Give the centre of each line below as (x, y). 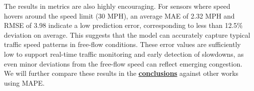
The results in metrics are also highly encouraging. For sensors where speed (117, 6)
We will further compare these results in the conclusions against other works (121, 73)
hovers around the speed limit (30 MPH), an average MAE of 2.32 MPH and (119, 15)
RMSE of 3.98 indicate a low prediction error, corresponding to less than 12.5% (123, 25)
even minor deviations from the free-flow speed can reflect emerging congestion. (123, 63)
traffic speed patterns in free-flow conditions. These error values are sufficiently (122, 44)
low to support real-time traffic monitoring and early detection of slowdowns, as (124, 54)
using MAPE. (24, 82)
